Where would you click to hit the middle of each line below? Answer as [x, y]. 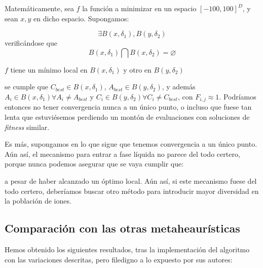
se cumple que [27, 87]
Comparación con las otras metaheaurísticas [122, 228]
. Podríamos [238, 96]
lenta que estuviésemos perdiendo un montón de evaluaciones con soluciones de [127, 117]
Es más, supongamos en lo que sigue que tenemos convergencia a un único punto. [131, 144]
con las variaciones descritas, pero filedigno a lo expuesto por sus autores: [119, 259]
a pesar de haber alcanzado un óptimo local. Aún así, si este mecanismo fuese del [131, 180]
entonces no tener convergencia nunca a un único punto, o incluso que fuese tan [128, 107]
